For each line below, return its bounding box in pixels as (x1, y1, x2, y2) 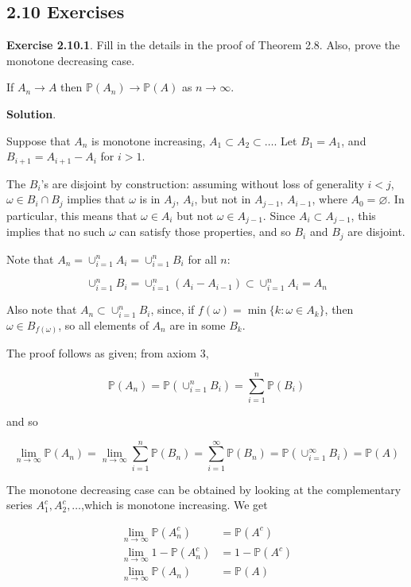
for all (188, 250, 217, 267)
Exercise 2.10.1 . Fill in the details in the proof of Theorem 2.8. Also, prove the (6, 37, 401, 53)
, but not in (194, 191, 251, 207)
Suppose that (6, 132, 71, 149)
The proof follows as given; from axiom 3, (6, 345, 209, 361)
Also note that (6, 301, 77, 318)
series (6, 496, 33, 513)
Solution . (6, 105, 56, 122)
